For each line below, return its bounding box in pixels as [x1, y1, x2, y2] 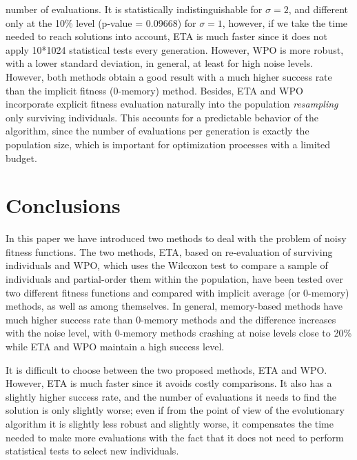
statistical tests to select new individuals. [6, 443, 179, 458]
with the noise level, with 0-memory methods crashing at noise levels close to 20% [6, 326, 352, 340]
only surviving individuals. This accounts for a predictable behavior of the [6, 110, 318, 124]
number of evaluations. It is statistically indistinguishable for [6, 2, 263, 16]
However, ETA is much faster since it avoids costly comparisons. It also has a [6, 376, 332, 390]
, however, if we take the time [222, 15, 348, 30]
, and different [288, 2, 349, 16]
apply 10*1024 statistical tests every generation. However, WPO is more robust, [6, 42, 344, 57]
